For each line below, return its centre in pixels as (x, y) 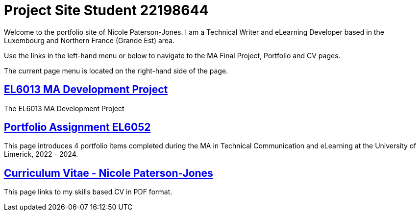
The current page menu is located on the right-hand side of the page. (116, 71)
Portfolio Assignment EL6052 (77, 127)
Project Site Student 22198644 (106, 10)
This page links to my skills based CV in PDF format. (88, 192)
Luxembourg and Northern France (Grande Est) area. (89, 40)
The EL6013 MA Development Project (64, 108)
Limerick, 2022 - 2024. (41, 154)
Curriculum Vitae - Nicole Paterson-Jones (109, 173)
